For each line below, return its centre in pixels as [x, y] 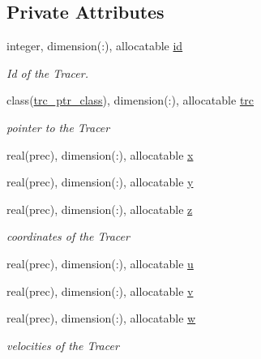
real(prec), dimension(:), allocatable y [100, 182]
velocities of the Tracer [63, 345]
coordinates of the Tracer [68, 236]
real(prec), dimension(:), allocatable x [100, 154]
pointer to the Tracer [58, 127]
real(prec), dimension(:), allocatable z [100, 209]
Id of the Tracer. [47, 73]
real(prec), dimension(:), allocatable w [101, 318]
